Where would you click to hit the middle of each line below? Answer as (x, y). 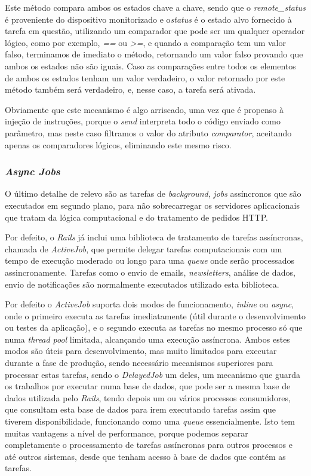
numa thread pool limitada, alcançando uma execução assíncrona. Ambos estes (147, 339)
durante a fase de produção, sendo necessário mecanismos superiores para (139, 363)
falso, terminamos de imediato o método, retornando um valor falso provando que (154, 54)
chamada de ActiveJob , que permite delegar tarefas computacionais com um (144, 248)
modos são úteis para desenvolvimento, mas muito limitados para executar (141, 351)
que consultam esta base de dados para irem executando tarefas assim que (141, 409)
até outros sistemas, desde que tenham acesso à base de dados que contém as (145, 456)
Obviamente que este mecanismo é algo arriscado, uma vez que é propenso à (144, 109)
